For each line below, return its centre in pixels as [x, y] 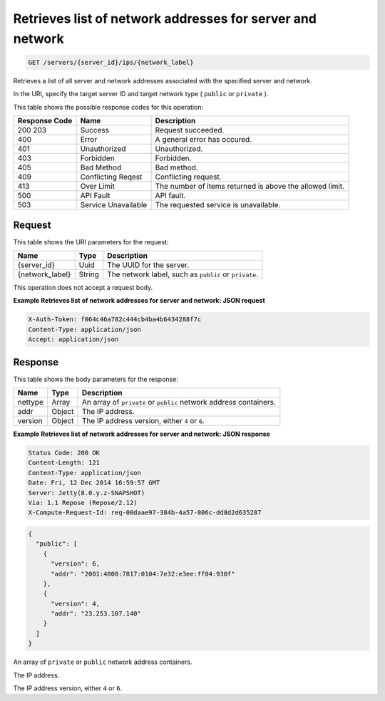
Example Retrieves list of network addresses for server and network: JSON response [142, 434]
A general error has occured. [204, 140]
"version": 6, [75, 564]
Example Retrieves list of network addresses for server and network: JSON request [139, 301]
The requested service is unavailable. [218, 205]
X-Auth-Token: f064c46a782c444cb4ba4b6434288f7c [115, 320]
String [89, 274]
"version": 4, [75, 603]
